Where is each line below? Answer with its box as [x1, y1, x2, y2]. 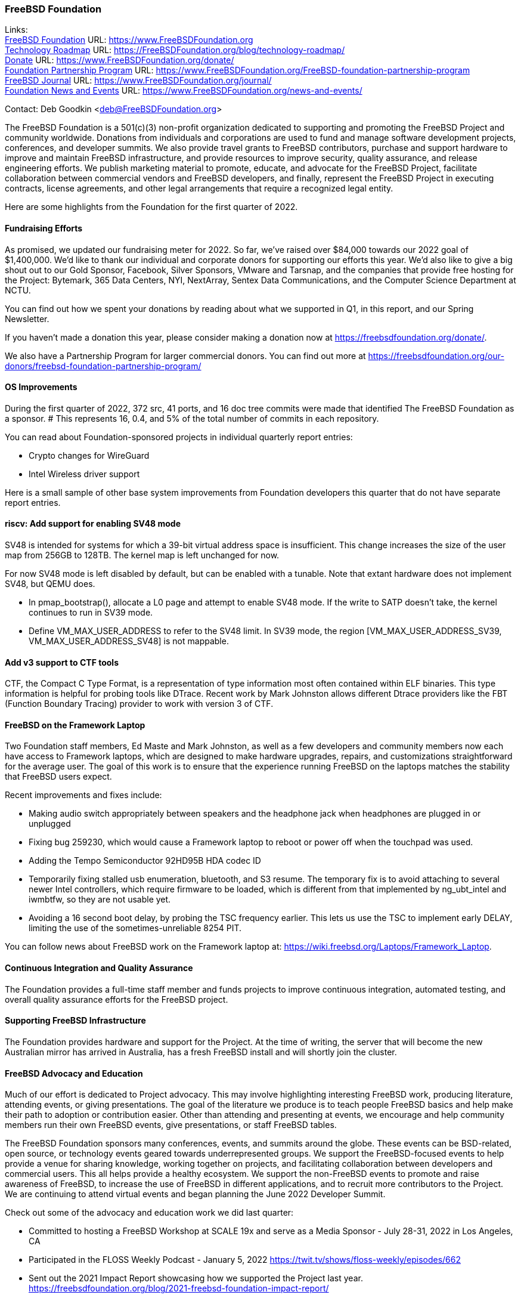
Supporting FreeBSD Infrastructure [5, 1015, 146, 1026]
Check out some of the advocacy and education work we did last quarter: [5, 1207, 294, 1218]
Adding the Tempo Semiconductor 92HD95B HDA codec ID [29, 855, 261, 866]
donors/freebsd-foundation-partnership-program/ [5, 360, 201, 371]
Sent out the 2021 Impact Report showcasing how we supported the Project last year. [29, 1273, 363, 1284]
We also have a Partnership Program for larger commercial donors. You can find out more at [5, 350, 366, 361]
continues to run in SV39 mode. [29, 607, 153, 618]
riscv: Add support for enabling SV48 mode [5, 518, 181, 529]
